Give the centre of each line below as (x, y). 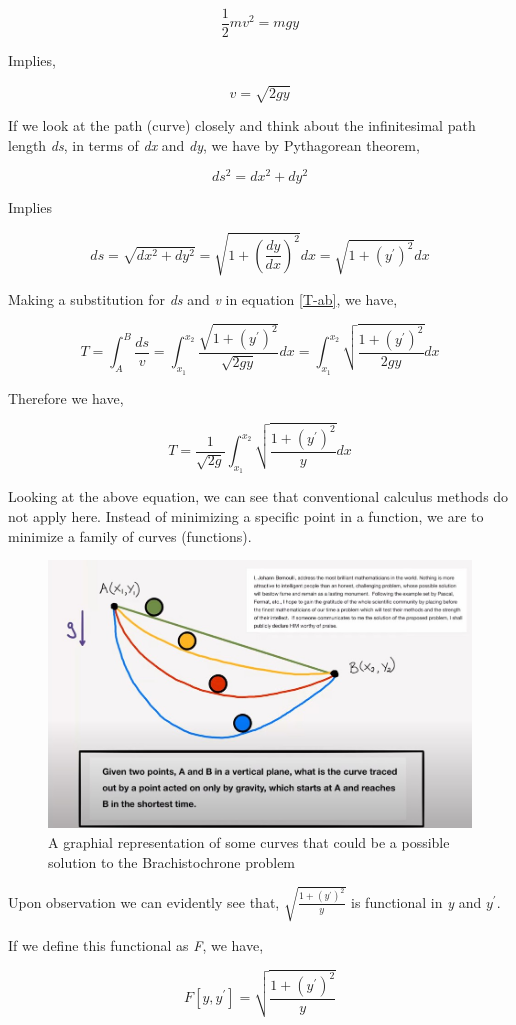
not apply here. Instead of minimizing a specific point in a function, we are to (246, 515)
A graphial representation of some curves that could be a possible (249, 841)
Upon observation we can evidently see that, (144, 901)
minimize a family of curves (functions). (130, 535)
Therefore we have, (66, 397)
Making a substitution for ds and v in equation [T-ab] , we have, (203, 298)
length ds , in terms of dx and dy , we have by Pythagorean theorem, (214, 144)
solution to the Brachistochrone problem (172, 861)
